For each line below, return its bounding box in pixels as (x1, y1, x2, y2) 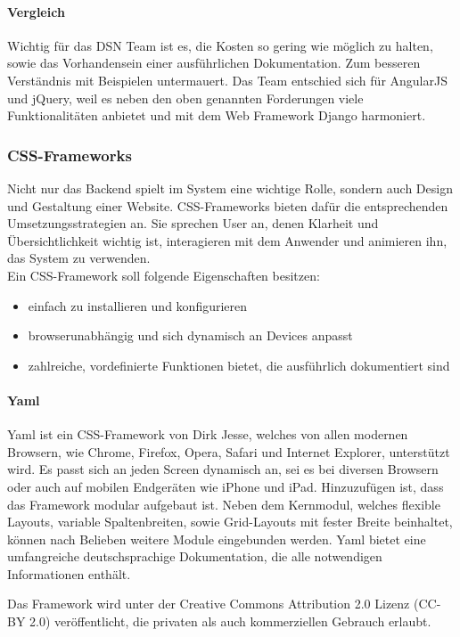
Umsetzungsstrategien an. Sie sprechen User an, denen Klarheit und (7, 214, 379, 233)
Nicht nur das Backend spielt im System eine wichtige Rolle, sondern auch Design (7, 178, 453, 197)
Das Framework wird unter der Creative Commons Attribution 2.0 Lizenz (7, 594, 410, 613)
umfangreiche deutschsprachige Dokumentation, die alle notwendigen (7, 547, 382, 566)
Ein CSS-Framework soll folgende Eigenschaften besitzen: (7, 265, 320, 284)
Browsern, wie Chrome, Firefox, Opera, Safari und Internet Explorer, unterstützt (7, 442, 450, 461)
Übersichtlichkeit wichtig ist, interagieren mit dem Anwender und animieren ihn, (7, 231, 448, 249)
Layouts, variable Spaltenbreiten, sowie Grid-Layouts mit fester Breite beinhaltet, (7, 512, 453, 531)
